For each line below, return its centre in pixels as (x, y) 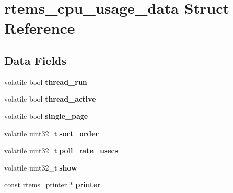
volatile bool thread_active (50, 99)
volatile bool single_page (46, 116)
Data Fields (36, 60)
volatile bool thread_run (46, 81)
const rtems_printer (36, 185)
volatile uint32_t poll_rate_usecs (61, 150)
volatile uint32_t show (41, 167)
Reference (40, 28)
